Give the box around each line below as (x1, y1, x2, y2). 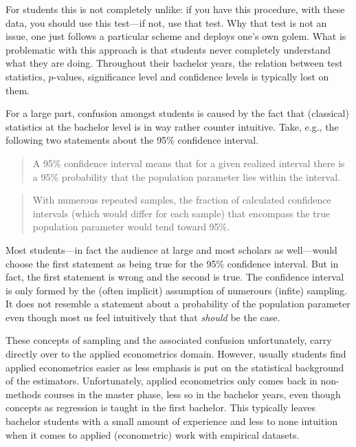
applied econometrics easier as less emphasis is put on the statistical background (5, 360, 344, 374)
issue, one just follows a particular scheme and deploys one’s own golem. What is (5, 29, 346, 43)
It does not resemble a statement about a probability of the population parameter (5, 296, 351, 311)
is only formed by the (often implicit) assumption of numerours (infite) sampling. (5, 283, 348, 297)
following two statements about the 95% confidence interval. (5, 133, 259, 147)
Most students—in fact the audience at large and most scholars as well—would (5, 242, 337, 257)
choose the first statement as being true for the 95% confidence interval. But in (5, 256, 339, 270)
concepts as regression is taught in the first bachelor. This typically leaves (5, 400, 316, 415)
